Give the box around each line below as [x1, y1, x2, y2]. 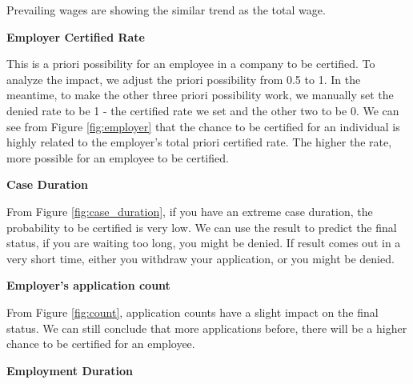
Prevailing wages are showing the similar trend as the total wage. [6, 2, 326, 18]
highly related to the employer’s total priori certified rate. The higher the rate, [6, 134, 392, 150]
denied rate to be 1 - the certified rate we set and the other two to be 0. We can [6, 102, 399, 118]
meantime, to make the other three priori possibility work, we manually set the [6, 86, 394, 103]
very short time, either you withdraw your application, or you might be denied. [6, 250, 395, 266]
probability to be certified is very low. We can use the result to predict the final [6, 218, 397, 235]
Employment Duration [6, 362, 133, 378]
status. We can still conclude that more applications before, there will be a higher [6, 319, 407, 336]
